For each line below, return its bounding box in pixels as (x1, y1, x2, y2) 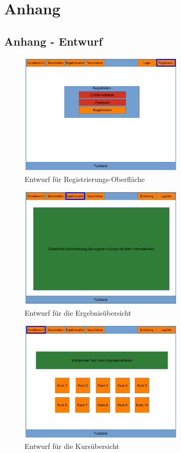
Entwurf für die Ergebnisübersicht (25, 307, 132, 318)
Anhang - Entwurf (4, 33, 103, 49)
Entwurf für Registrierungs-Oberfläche (25, 173, 145, 184)
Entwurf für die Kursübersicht (25, 441, 119, 451)
